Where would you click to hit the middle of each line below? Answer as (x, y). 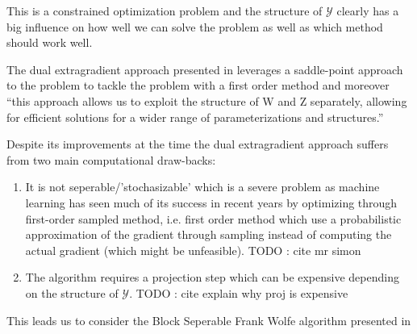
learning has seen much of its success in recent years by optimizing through (211, 202)
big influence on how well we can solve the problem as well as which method (195, 26)
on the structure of (72, 292)
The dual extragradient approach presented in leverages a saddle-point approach (205, 69)
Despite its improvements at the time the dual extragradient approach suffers (198, 144)
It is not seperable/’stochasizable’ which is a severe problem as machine (202, 187)
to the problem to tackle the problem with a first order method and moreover (198, 85)
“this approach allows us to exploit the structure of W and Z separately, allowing (207, 100)
